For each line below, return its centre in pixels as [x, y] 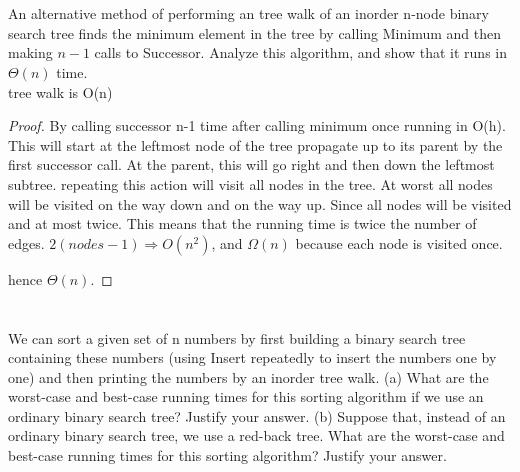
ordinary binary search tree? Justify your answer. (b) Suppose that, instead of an [257, 415]
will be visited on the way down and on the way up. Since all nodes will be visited [260, 203]
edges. [26, 242]
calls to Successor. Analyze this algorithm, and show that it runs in [301, 52]
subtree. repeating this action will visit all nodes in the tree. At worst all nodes [250, 183]
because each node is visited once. [399, 242]
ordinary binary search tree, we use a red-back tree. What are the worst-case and [256, 435]
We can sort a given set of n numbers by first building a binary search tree [237, 337]
